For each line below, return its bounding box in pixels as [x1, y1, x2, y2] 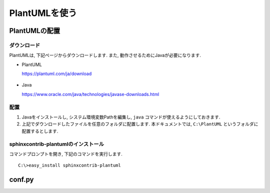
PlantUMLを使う [9, 7, 77, 18]
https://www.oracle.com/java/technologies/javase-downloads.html [21, 91, 159, 97]
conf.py [9, 175, 34, 184]
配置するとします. [21, 128, 58, 134]
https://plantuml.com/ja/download [21, 70, 92, 77]
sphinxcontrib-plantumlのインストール [9, 140, 104, 147]
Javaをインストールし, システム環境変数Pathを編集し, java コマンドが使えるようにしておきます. [21, 114, 220, 120]
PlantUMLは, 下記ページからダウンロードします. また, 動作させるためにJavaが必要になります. [9, 52, 201, 58]
